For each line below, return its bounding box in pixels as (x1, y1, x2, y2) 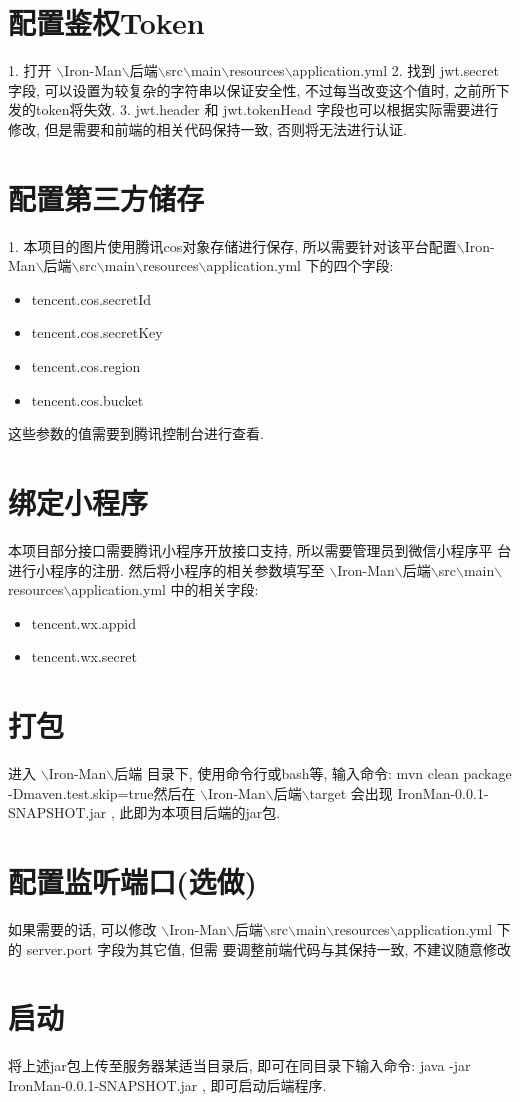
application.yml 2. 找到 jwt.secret (292, 60, 499, 81)
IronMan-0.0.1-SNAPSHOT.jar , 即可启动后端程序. (8, 1074, 327, 1095)
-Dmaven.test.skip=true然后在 (8, 782, 196, 803)
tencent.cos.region (31, 356, 141, 376)
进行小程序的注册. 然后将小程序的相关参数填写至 (8, 559, 325, 580)
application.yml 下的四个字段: (206, 255, 394, 276)
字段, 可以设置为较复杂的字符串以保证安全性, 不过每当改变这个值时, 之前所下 (8, 79, 510, 100)
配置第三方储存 (8, 177, 205, 218)
